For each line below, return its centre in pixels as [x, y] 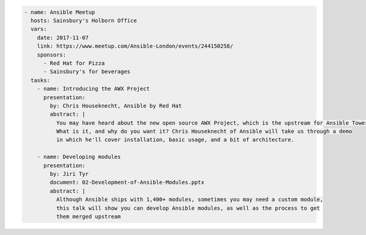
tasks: [41, 80]
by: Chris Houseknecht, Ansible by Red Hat [116, 106]
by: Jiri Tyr [69, 174]
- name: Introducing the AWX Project [93, 89]
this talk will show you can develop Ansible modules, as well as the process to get [188, 208]
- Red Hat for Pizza [74, 63]
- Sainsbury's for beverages [87, 72]
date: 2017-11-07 [63, 37]
